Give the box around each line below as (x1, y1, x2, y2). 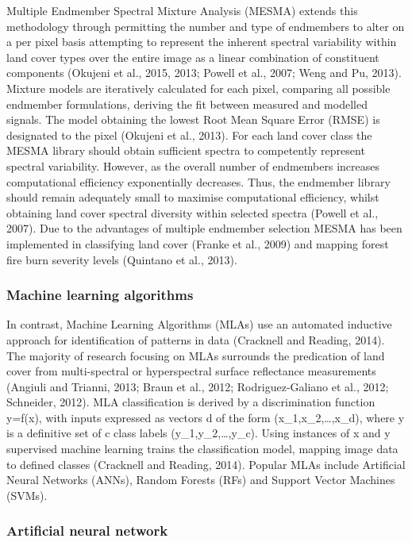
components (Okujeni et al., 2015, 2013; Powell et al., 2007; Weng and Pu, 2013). (6, 64, 402, 81)
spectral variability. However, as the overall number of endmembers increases (6, 157, 380, 174)
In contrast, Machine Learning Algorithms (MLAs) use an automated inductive (6, 316, 392, 333)
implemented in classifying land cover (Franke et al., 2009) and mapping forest (6, 235, 389, 252)
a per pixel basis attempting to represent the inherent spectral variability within (6, 33, 397, 50)
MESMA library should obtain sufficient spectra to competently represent (6, 142, 365, 159)
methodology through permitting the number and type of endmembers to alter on (6, 17, 405, 34)
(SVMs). (6, 486, 48, 503)
